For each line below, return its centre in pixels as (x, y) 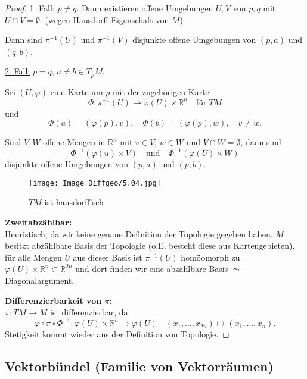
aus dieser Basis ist (108, 257)
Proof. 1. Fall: (30, 8)
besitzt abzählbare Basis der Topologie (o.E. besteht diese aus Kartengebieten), (150, 245)
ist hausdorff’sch (74, 202)
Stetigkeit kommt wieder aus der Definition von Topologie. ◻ (117, 334)
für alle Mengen (33, 257)
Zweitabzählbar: (38, 222)
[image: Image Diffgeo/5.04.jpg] (95, 183)
